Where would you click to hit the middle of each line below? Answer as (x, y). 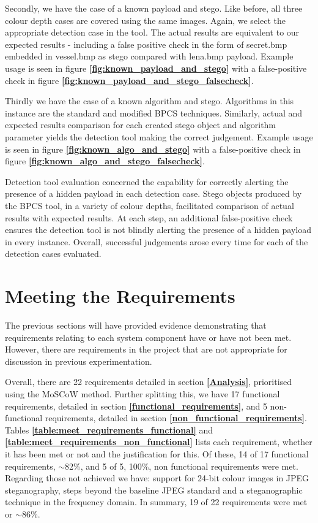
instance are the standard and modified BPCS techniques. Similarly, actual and (154, 113)
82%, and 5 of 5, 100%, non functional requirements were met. (182, 466)
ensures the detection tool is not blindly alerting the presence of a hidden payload (158, 230)
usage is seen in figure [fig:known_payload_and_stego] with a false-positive (156, 68)
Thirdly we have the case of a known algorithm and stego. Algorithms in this (150, 101)
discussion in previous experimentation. (79, 361)
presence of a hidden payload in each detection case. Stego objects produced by (153, 193)
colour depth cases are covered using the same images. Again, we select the (145, 20)
